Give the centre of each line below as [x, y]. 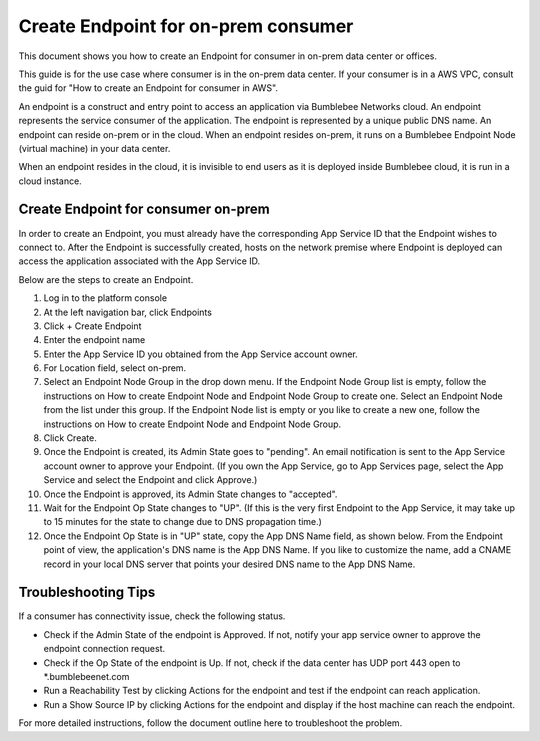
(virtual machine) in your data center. [94, 148]
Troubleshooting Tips [87, 592]
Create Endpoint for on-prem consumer [186, 26]
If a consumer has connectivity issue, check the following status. [152, 616]
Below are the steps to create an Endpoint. [106, 279]
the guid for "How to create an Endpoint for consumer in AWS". [148, 88]
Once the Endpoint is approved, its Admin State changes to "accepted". [190, 494]
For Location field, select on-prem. [115, 368]
